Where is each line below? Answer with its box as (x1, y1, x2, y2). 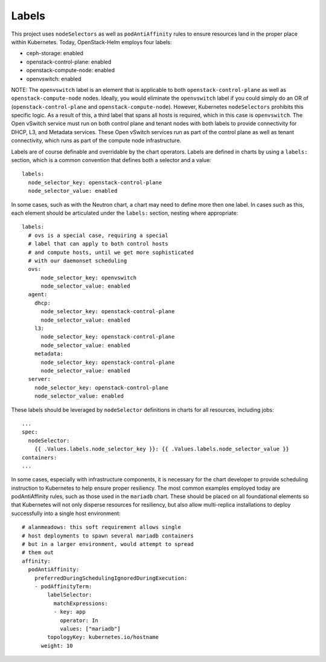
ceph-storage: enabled (26, 50, 84, 57)
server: (28, 375, 51, 383)
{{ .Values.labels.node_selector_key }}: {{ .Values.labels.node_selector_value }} (34, 446, 290, 453)
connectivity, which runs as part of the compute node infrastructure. (11, 137, 182, 144)
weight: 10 (40, 642, 73, 649)
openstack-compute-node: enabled (26, 67, 115, 74)
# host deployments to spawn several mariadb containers (22, 532, 194, 539)
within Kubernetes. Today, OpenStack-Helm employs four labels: (11, 38, 172, 45)
